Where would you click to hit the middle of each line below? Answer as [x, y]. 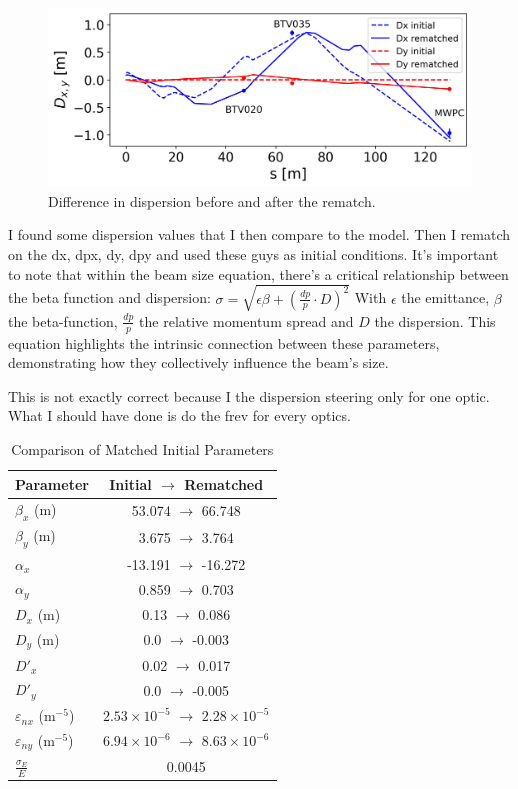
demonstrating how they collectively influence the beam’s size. [198, 362]
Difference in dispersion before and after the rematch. [212, 200]
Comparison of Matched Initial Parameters [142, 449]
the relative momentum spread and [246, 320]
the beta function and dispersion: [109, 297]
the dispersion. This [435, 320]
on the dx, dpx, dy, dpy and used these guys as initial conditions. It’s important [253, 254]
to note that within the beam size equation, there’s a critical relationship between [258, 273]
